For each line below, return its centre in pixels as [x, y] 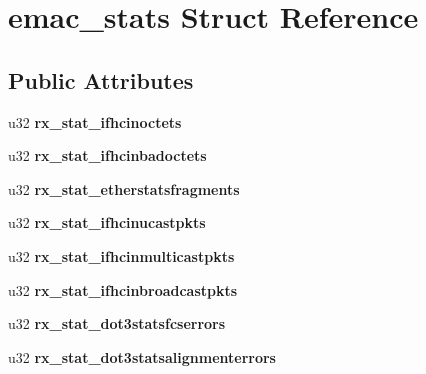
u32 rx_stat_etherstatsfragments [124, 188]
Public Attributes [101, 79]
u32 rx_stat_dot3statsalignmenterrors [142, 356]
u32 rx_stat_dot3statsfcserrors [117, 323]
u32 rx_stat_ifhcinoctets [95, 121]
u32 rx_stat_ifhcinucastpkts [107, 222]
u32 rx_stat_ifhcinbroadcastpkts [123, 289]
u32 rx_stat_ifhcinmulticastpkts [121, 255]
